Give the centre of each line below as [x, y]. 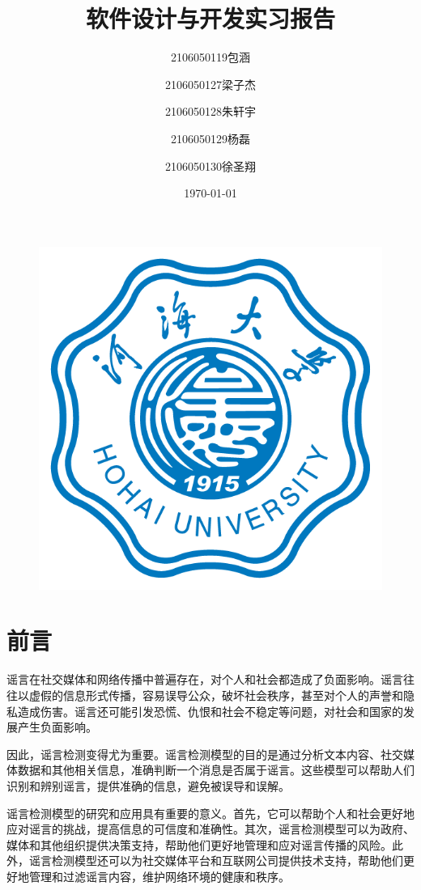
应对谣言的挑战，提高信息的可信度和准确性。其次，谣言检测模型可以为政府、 [210, 829]
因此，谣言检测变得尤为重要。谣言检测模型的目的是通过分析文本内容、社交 [205, 754]
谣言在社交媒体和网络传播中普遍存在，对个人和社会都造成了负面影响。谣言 [205, 679]
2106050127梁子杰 [210, 84]
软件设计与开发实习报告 [210, 18]
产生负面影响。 [57, 727]
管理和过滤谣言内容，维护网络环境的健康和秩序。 [159, 876]
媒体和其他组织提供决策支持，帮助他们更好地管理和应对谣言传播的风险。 [199, 844]
